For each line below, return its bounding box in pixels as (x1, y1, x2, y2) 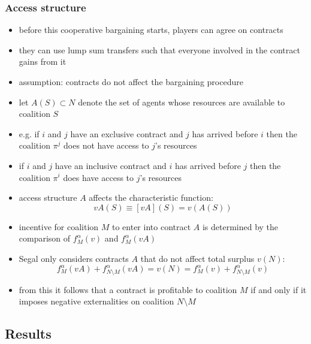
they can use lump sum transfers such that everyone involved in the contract (19, 43, 300, 56)
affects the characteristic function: (89, 191, 213, 204)
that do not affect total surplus (140, 252, 255, 264)
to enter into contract (111, 220, 191, 233)
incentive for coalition (19, 220, 99, 233)
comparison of (19, 232, 71, 245)
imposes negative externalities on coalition (19, 295, 174, 307)
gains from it (19, 55, 67, 68)
